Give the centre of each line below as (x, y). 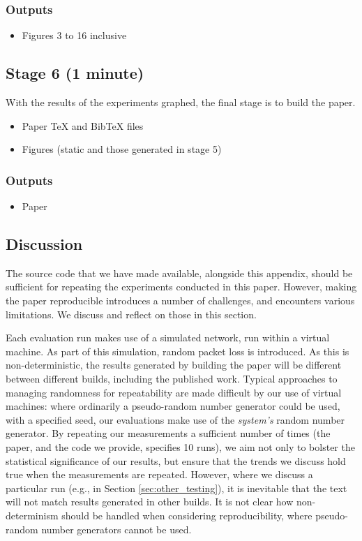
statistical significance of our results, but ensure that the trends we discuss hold (176, 460)
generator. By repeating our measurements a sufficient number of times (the (168, 433)
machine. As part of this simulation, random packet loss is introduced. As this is (178, 351)
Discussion (44, 244)
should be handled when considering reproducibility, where (187, 515)
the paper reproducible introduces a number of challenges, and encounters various (180, 300)
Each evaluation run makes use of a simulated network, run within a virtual (168, 338)
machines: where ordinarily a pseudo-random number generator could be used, (173, 406)
